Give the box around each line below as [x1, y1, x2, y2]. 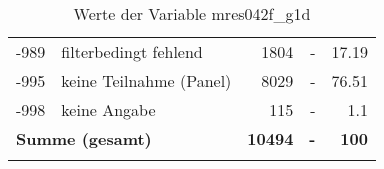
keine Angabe [61, 98, 156, 121]
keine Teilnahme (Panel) [61, 69, 232, 92]
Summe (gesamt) [16, 127, 152, 150]
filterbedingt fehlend [61, 40, 203, 63]
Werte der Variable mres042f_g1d [73, 2, 311, 25]
